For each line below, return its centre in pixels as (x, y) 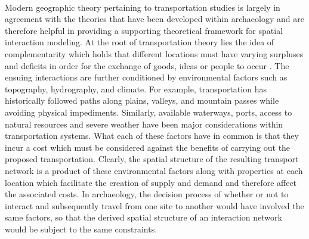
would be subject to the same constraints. (81, 229)
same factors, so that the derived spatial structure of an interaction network (143, 217)
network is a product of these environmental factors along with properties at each (154, 170)
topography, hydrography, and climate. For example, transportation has (136, 89)
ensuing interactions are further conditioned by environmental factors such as (146, 77)
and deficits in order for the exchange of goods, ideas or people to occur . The (147, 65)
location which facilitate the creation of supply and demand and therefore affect (151, 182)
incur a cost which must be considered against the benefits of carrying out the (148, 147)
